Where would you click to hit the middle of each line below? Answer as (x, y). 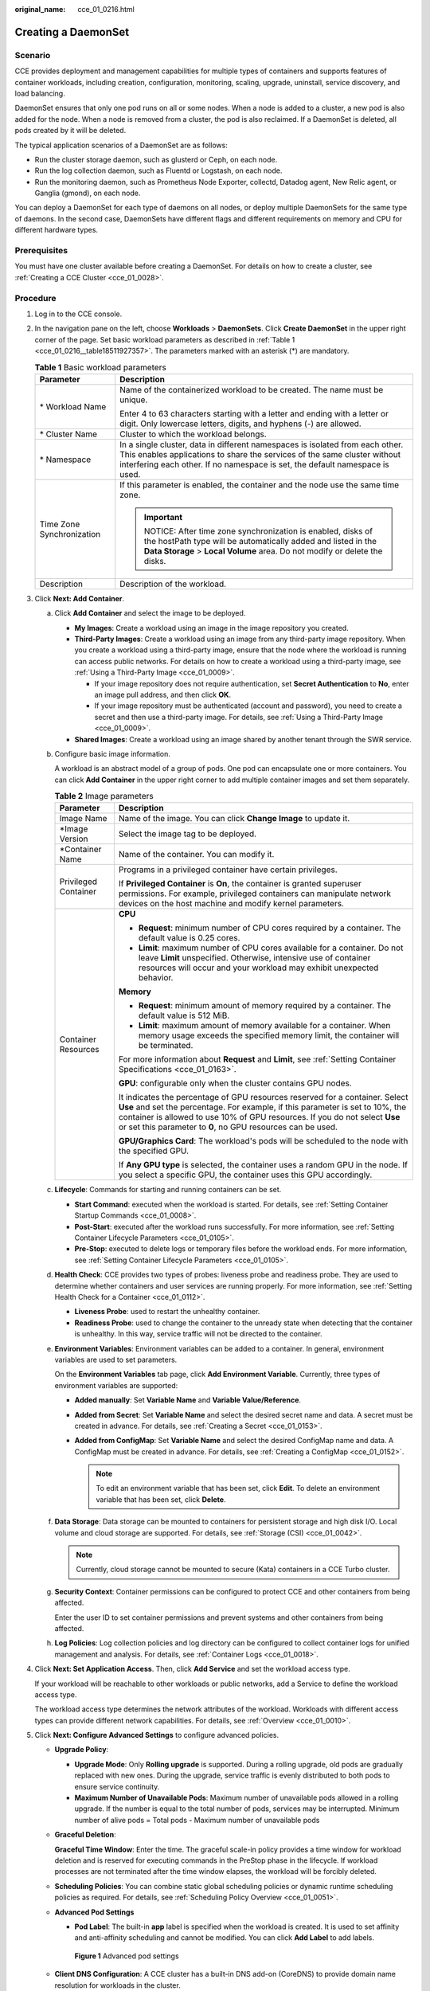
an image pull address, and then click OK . (162, 694)
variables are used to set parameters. (116, 1359)
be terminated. (166, 1046)
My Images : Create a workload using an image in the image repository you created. (212, 628)
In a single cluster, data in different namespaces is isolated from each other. (262, 444)
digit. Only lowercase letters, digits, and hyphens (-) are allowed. (240, 424)
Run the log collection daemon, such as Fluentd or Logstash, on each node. (158, 170)
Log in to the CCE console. (78, 314)
